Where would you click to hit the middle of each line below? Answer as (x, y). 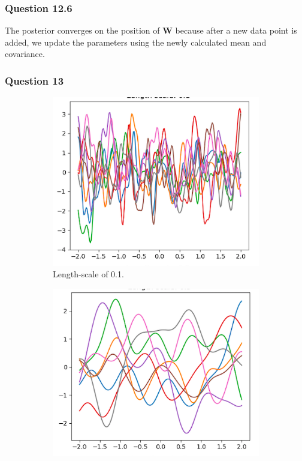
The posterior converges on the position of (82, 30)
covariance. (25, 54)
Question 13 (34, 80)
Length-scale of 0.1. (88, 274)
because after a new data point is (236, 30)
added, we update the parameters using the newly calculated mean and (136, 42)
